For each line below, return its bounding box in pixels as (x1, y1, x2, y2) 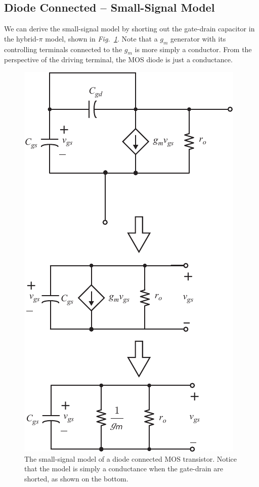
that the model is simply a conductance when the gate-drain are (24, 463, 223, 474)
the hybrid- (4, 33, 39, 44)
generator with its (170, 33, 226, 44)
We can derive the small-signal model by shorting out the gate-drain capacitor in (4, 23, 255, 34)
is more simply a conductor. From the (135, 44, 252, 54)
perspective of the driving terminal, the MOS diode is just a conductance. (4, 54, 233, 65)
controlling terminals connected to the (4, 44, 122, 54)
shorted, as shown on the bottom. (24, 473, 128, 483)
